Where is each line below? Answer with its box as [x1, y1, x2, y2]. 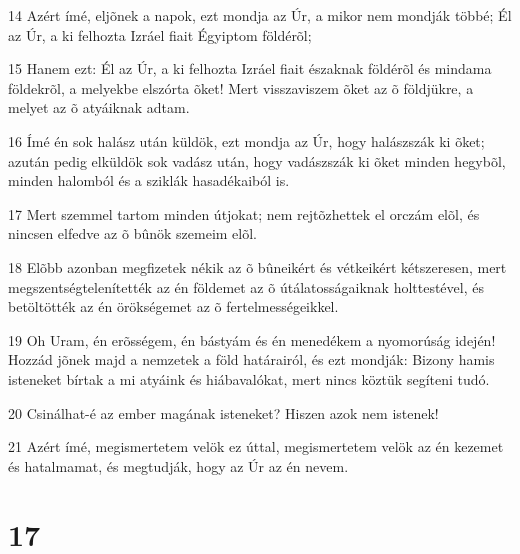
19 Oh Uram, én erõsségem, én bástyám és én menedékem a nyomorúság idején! [8, 329, 496, 350]
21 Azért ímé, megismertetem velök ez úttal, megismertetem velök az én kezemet [8, 436, 504, 457]
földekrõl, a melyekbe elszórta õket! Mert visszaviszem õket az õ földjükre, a [8, 77, 474, 98]
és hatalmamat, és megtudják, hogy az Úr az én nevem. [8, 455, 349, 476]
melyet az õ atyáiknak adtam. [8, 97, 190, 118]
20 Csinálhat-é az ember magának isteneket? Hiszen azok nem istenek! [8, 402, 439, 423]
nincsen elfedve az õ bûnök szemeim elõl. [8, 223, 258, 244]
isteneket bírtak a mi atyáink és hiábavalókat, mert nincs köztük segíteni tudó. [8, 368, 490, 389]
